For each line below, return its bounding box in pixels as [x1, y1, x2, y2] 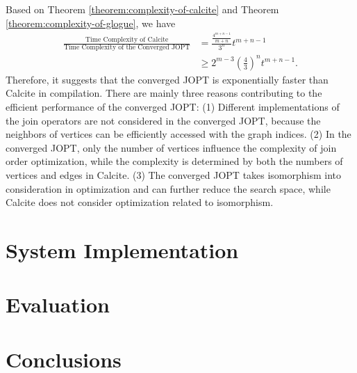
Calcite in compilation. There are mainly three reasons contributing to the [6, 86, 322, 100]
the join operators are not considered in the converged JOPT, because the [6, 113, 321, 127]
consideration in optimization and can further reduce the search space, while [6, 181, 331, 196]
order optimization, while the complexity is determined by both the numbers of [6, 154, 343, 168]
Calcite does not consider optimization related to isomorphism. [6, 195, 274, 209]
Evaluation [6, 290, 110, 319]
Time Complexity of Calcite [85, 35, 169, 43]
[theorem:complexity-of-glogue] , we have [6, 15, 176, 30]
